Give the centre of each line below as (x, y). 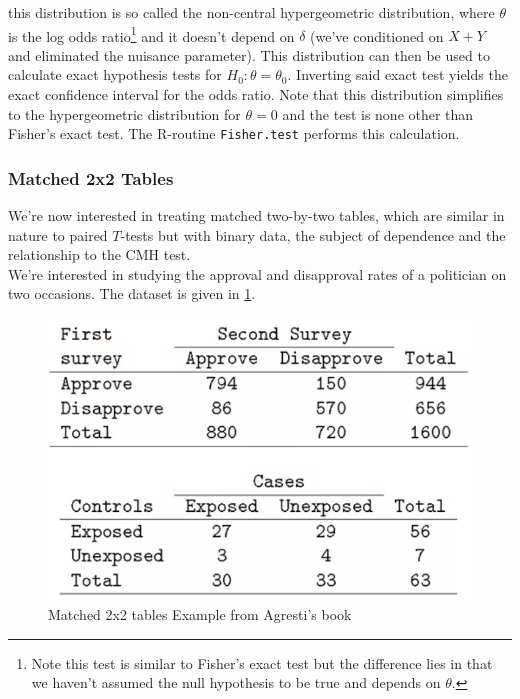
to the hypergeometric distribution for (124, 113)
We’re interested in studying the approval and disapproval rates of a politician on (257, 273)
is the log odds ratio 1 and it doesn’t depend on (151, 34)
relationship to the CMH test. (99, 254)
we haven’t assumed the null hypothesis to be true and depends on (236, 682)
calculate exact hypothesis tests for (115, 74)
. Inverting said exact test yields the (397, 74)
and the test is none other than (378, 113)
